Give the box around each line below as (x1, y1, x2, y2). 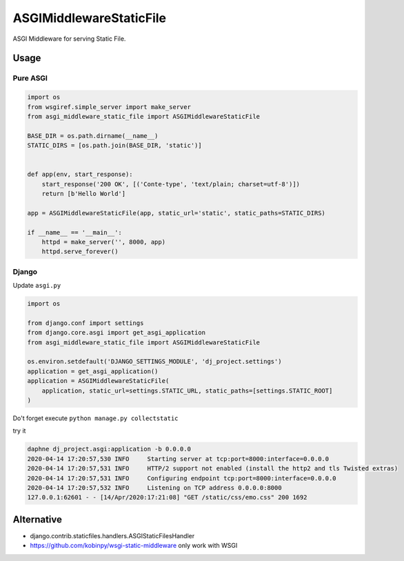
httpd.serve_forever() (41, 248, 119, 255)
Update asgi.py (12, 282, 61, 290)
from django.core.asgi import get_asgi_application (27, 328, 206, 337)
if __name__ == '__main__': (27, 228, 122, 236)
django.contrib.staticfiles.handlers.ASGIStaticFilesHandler (30, 531, 195, 540)
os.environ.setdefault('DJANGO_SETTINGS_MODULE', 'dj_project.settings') (27, 357, 282, 366)
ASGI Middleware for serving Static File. (12, 35, 126, 43)
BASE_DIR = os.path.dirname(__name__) (27, 132, 159, 139)
